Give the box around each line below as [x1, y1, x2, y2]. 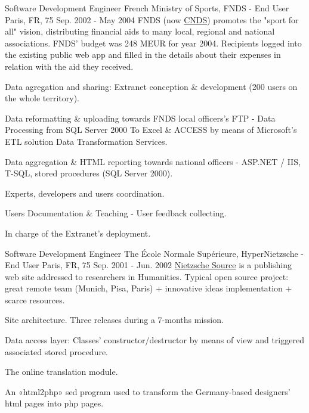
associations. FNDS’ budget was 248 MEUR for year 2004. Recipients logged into [5, 36, 302, 49]
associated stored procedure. [5, 345, 109, 358]
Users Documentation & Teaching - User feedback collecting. [5, 207, 227, 219]
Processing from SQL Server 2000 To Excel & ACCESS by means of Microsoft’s [5, 123, 297, 136]
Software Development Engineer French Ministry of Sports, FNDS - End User [5, 2, 289, 14]
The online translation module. [5, 365, 118, 378]
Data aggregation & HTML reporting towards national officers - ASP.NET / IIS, [5, 155, 301, 167]
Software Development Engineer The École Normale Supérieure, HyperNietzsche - [5, 247, 304, 259]
